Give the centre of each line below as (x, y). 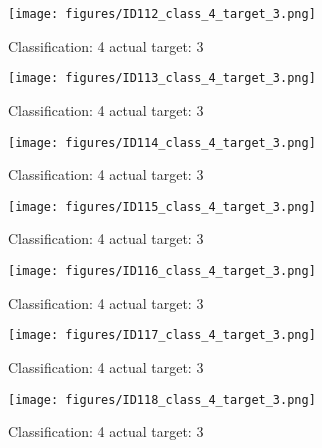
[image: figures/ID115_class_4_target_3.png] (162, 206)
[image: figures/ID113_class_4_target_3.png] (162, 78)
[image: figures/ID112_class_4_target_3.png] (162, 14)
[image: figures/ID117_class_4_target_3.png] (162, 335)
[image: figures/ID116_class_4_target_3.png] (162, 271)
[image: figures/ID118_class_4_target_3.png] (162, 399)
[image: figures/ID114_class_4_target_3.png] (162, 142)
